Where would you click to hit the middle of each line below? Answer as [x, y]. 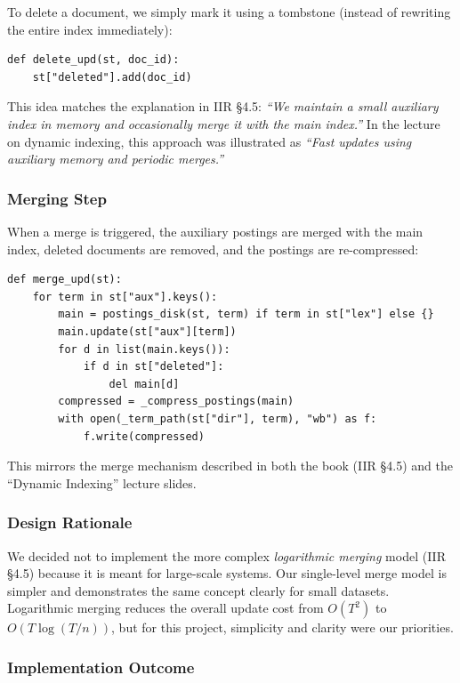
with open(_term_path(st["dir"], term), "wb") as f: [218, 418]
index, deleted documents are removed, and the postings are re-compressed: [213, 249]
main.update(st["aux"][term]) [147, 331]
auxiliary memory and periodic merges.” [116, 159]
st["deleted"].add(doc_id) [112, 77]
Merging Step [57, 198]
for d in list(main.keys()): [144, 349]
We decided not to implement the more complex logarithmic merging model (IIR [226, 555]
